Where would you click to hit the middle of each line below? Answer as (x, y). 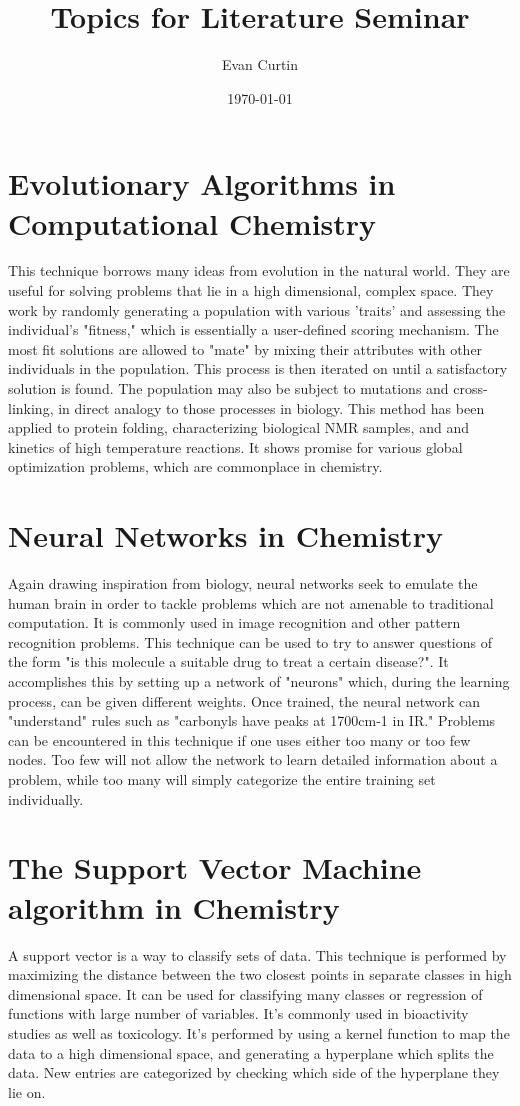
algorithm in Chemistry (174, 906)
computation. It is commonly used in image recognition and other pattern (234, 622)
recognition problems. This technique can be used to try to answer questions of (250, 641)
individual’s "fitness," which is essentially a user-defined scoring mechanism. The (253, 329)
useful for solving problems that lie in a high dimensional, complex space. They (251, 290)
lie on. (27, 1091)
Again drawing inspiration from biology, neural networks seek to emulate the (243, 583)
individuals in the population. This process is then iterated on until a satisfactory (258, 368)
